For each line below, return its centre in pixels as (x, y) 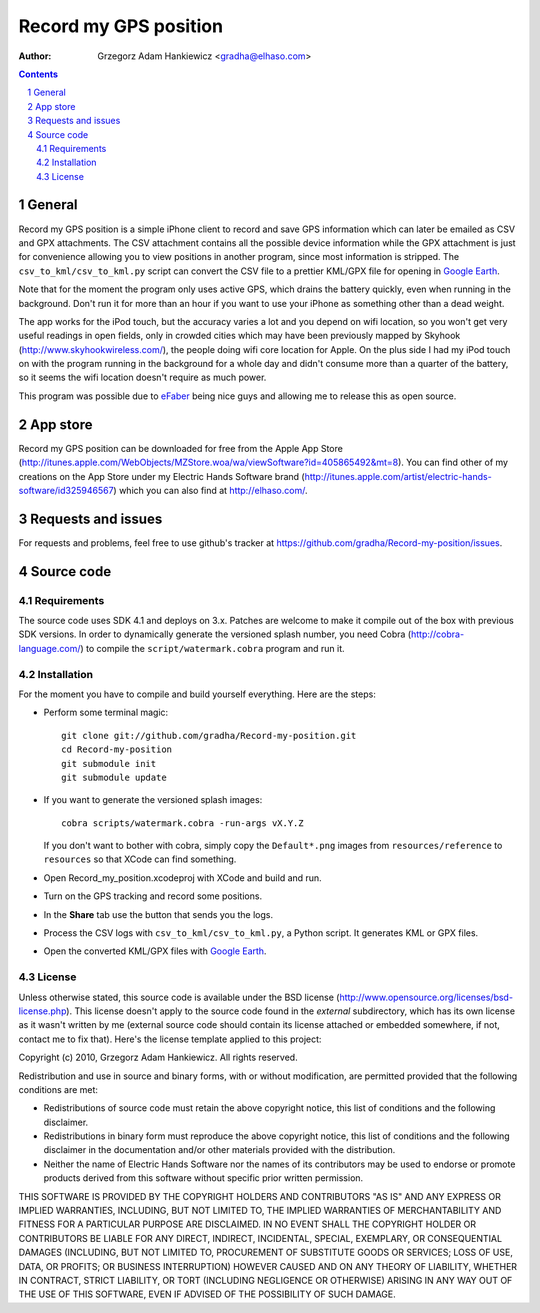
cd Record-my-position (117, 749)
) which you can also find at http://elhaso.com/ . (210, 490)
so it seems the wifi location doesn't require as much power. (142, 377)
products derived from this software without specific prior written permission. (203, 1178)
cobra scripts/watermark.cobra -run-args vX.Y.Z (182, 823)
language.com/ (49, 648)
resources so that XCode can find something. (140, 859)
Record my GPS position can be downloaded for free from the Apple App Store (181, 448)
